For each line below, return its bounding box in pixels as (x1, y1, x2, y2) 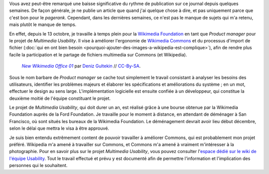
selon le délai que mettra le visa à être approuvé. (9, 125, 110, 132)
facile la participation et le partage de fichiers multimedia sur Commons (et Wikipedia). (9, 51, 187, 57)
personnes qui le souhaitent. (9, 163, 68, 169)
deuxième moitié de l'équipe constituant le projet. (9, 95, 111, 101)
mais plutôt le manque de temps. (9, 21, 77, 27)
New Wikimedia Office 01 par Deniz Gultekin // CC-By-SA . (21, 63, 141, 69)
